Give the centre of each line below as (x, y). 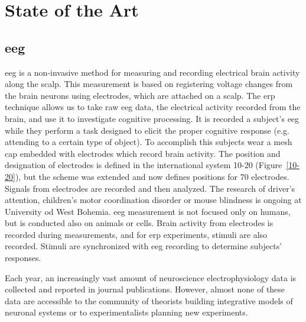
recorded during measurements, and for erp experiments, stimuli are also (136, 234)
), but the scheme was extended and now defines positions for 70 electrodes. (152, 176)
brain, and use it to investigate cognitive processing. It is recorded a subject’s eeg (152, 118)
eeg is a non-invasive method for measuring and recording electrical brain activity (152, 72)
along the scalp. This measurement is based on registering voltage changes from (149, 84)
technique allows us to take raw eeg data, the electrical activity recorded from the (153, 107)
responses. (23, 258)
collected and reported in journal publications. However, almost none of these (145, 289)
